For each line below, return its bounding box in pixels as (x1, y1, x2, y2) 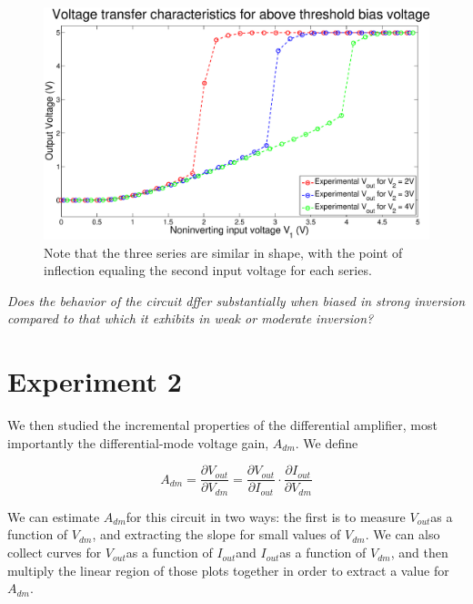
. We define (295, 433, 358, 452)
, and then (390, 543, 448, 562)
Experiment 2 (7, 363, 182, 400)
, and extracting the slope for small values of (92, 525, 341, 544)
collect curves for (7, 543, 102, 562)
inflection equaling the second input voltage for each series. (44, 261, 372, 280)
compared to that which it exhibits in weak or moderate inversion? (7, 309, 374, 328)
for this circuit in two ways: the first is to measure (126, 507, 406, 526)
